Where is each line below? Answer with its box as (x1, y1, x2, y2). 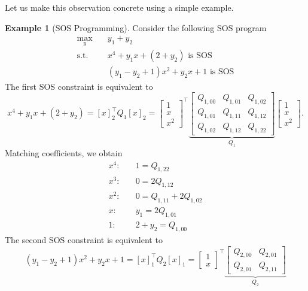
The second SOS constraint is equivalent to (5, 233, 163, 245)
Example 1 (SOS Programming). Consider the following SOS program (5, 21, 267, 34)
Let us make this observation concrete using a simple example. (5, 1, 234, 13)
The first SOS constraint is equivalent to (5, 80, 153, 92)
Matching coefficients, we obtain (5, 146, 123, 159)
